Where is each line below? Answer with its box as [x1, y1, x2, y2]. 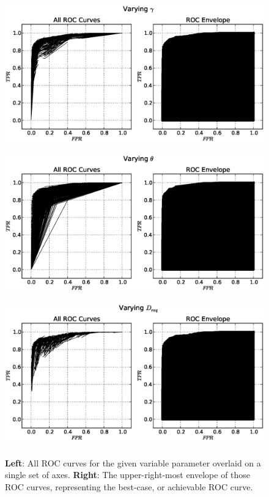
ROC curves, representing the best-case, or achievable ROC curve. [5, 480, 253, 493]
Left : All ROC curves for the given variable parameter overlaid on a [5, 456, 261, 469]
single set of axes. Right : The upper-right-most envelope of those [5, 468, 251, 481]
